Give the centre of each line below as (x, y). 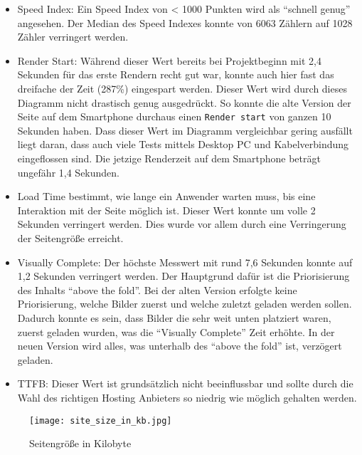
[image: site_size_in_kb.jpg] (101, 420)
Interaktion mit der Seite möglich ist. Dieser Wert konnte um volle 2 (166, 210)
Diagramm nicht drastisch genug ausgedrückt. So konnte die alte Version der (184, 102)
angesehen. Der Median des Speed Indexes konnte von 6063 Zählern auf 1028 (185, 22)
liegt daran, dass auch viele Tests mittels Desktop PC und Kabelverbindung (183, 144)
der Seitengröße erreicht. (70, 237)
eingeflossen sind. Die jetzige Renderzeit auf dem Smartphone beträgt (169, 158)
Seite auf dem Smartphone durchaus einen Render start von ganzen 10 (174, 116)
